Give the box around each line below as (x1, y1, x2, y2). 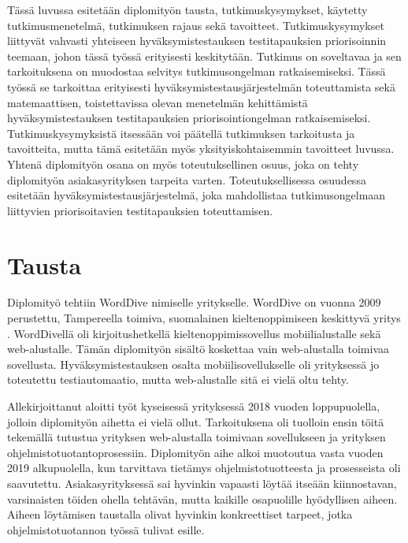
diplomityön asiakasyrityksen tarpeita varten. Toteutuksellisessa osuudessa (7, 171, 366, 188)
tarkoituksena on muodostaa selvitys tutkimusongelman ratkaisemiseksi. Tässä (7, 63, 386, 80)
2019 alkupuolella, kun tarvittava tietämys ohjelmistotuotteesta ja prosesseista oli (7, 459, 401, 476)
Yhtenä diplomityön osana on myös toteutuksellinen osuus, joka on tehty (7, 155, 359, 172)
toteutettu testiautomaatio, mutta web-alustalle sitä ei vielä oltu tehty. (7, 371, 349, 388)
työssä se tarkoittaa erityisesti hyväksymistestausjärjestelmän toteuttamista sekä (7, 78, 395, 95)
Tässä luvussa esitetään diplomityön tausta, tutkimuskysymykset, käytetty (7, 2, 368, 17)
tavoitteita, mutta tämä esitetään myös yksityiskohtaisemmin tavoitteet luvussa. (7, 140, 395, 157)
